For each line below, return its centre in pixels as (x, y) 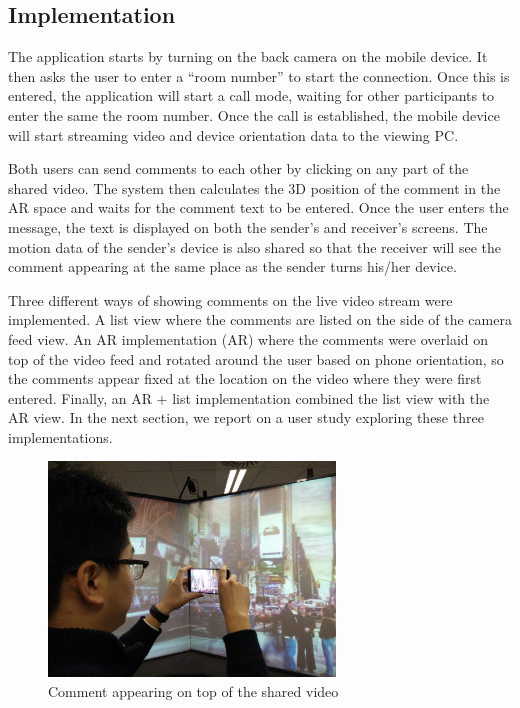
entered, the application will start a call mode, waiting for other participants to (251, 95)
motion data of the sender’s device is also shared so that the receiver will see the (254, 246)
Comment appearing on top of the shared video (193, 691)
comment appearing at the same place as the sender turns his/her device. (232, 266)
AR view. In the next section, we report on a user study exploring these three (246, 417)
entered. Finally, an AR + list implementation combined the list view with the (249, 397)
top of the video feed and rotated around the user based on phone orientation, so (256, 358)
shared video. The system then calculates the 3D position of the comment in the (254, 187)
